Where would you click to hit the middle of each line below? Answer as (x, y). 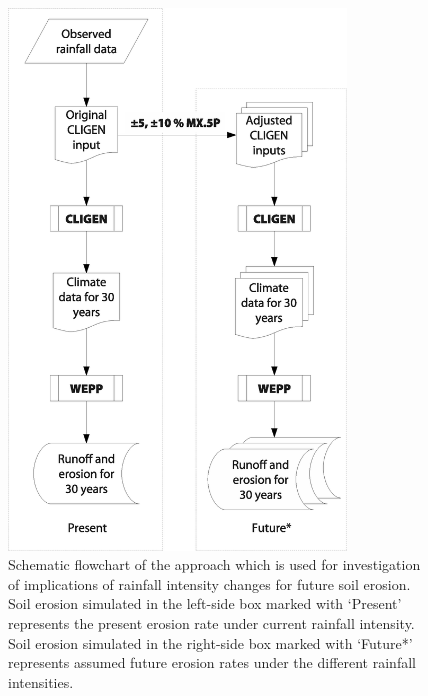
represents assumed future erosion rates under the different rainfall (212, 662)
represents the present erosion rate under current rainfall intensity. (211, 623)
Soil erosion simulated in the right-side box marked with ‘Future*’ (210, 642)
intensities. (41, 681)
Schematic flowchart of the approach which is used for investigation (214, 564)
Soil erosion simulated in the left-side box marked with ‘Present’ (205, 603)
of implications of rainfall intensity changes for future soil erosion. (209, 583)
